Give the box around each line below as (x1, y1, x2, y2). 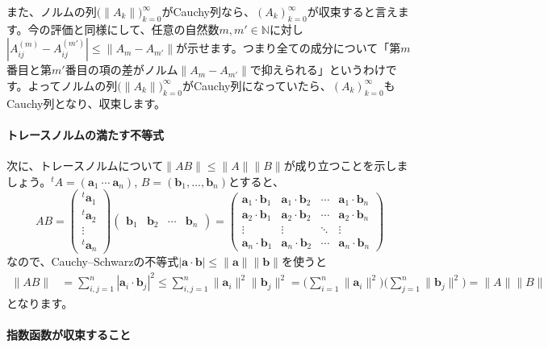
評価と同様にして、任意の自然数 (50, 20, 220, 37)
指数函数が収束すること (6, 326, 131, 343)
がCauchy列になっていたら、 (182, 77, 332, 93)
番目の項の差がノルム (65, 61, 178, 78)
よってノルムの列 (27, 77, 118, 93)
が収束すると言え (307, 3, 398, 19)
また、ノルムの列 (6, 3, 97, 19)
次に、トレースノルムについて (6, 157, 164, 174)
